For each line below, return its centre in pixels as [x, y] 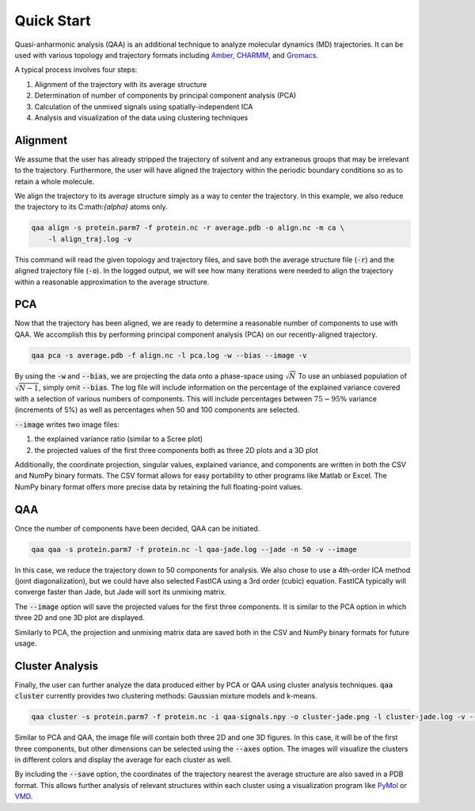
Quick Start [53, 21]
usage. [26, 643]
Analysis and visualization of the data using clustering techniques [141, 117]
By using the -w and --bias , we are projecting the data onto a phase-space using [149, 375]
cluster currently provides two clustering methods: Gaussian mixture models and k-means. [166, 696]
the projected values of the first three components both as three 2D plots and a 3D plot [176, 450]
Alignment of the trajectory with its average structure [121, 84]
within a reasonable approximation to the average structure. [112, 282]
